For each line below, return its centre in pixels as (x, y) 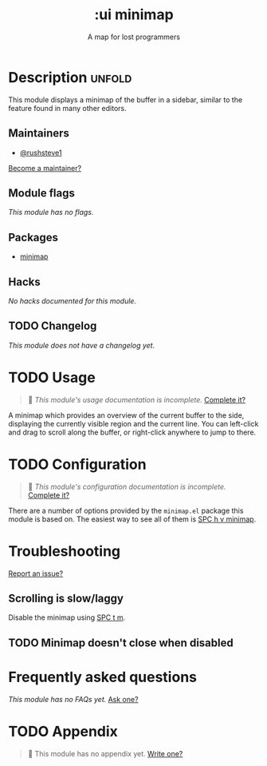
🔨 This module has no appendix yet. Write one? (105, 753)
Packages (33, 237)
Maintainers (39, 133)
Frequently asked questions (103, 677)
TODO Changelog (53, 326)
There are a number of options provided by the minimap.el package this (126, 510)
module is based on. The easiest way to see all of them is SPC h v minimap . (132, 519)
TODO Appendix (63, 731)
